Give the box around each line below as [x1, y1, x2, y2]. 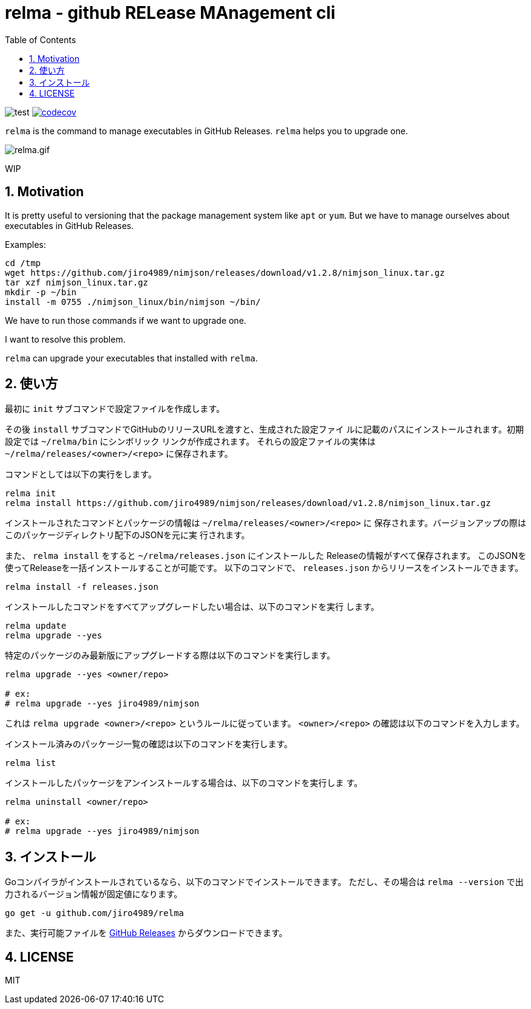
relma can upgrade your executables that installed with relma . [5, 352, 258, 363]
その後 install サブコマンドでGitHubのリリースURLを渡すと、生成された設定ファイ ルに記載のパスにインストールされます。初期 [5, 424, 524, 435]
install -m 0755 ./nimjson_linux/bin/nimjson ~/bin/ [5, 296, 261, 307]
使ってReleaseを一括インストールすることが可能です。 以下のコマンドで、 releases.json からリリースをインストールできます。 [5, 563, 524, 573]
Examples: [5, 239, 46, 250]
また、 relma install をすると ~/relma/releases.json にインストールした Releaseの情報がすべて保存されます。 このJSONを [5, 550, 527, 561]
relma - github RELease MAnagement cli [5, 2, 336, 23]
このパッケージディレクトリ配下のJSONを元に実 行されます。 [5, 530, 250, 541]
